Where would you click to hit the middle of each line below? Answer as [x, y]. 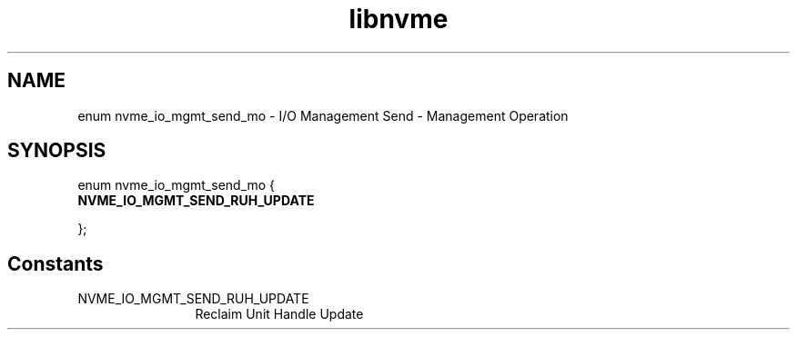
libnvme [398, 19]
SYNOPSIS [57, 151]
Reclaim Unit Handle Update [279, 314]
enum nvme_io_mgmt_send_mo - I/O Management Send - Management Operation [323, 115]
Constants [55, 263]
